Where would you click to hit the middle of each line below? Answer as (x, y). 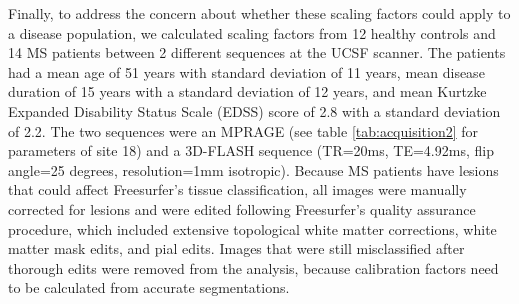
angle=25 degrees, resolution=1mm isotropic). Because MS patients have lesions (253, 169)
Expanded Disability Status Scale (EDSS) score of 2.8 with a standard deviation (254, 110)
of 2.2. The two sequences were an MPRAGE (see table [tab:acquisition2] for (243, 130)
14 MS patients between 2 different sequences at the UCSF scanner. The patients (257, 52)
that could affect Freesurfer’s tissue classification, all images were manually (237, 189)
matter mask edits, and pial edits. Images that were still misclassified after (236, 248)
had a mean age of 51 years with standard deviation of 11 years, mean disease (246, 71)
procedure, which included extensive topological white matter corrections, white (252, 228)
